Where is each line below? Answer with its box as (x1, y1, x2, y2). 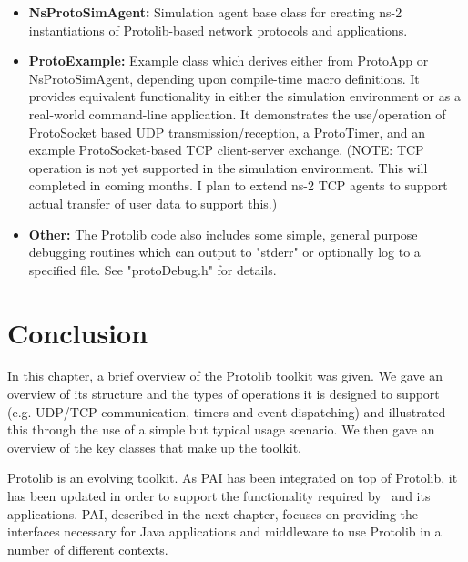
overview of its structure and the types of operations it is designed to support (7, 384, 440, 404)
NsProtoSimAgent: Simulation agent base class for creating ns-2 (28, 3, 402, 21)
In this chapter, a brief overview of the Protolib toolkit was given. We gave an (7, 366, 443, 385)
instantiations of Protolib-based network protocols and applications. (28, 20, 408, 39)
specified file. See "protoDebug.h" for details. (28, 260, 277, 279)
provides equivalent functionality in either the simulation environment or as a (28, 87, 461, 106)
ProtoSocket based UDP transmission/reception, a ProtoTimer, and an (28, 122, 426, 141)
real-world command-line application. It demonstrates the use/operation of (28, 104, 446, 123)
